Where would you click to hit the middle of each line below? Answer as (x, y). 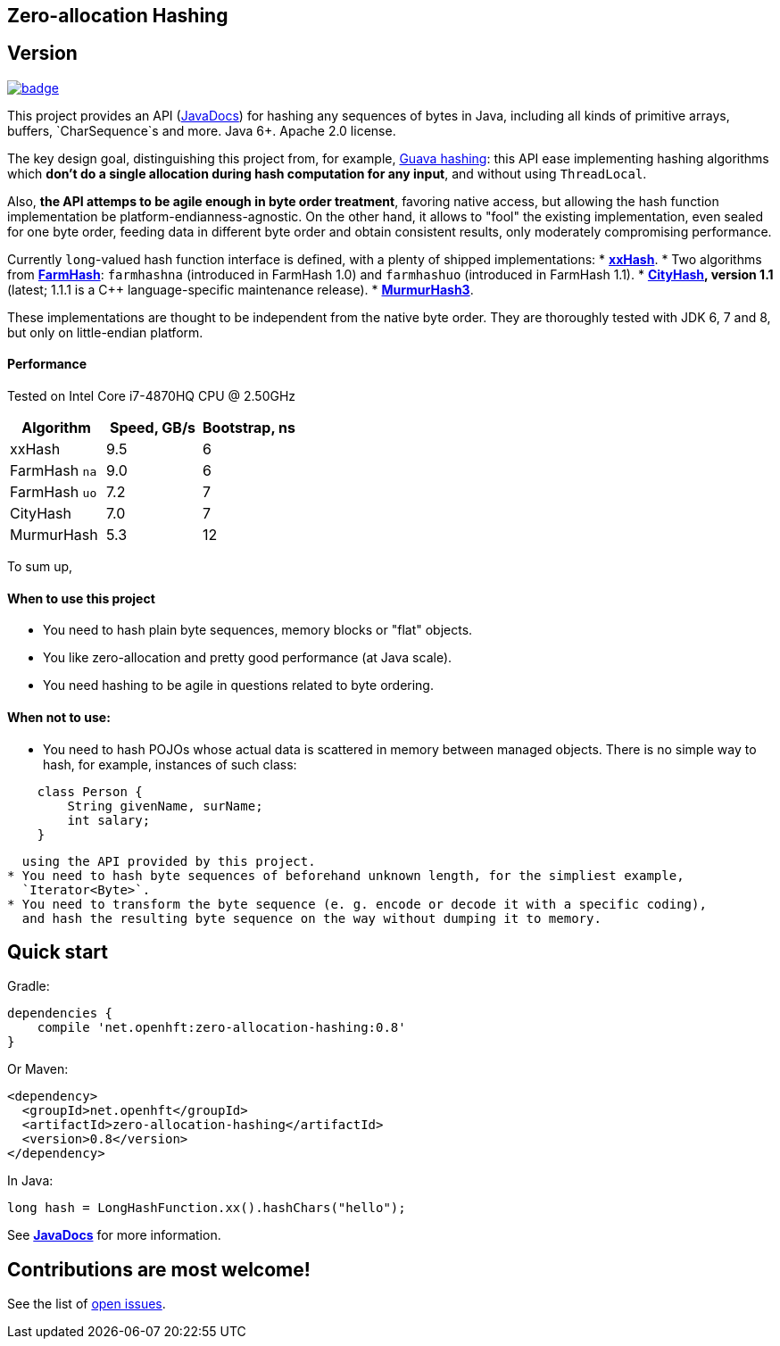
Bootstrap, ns (249, 428)
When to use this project (81, 598)
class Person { (90, 791)
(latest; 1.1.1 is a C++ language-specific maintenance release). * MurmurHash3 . (241, 289)
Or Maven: (38, 1069)
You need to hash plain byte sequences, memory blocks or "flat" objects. (258, 630)
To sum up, (40, 567)
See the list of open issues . (87, 1304)
